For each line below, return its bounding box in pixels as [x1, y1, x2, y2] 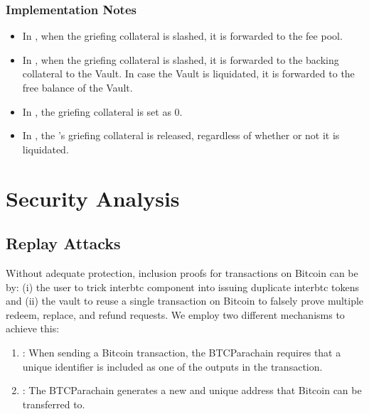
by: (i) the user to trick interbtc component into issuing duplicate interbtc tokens [6, 279, 360, 294]
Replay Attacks [6, 232, 121, 254]
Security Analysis [6, 183, 180, 212]
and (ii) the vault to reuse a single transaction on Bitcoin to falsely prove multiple [6, 293, 364, 308]
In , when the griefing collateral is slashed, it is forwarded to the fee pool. [22, 28, 343, 43]
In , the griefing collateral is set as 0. [22, 104, 183, 119]
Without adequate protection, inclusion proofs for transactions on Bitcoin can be [6, 265, 358, 280]
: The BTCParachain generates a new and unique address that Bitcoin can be [22, 383, 362, 398]
